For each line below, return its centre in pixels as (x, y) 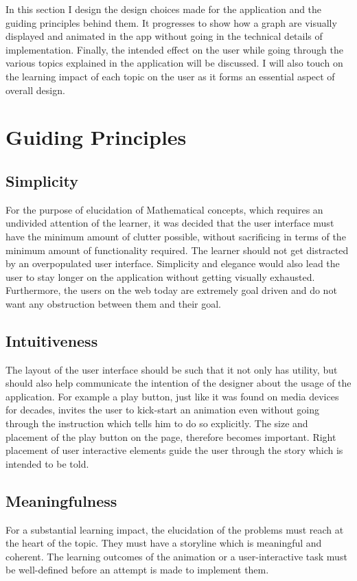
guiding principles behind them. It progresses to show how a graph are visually (171, 22)
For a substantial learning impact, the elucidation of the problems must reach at (175, 529)
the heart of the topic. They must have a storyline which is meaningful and (164, 543)
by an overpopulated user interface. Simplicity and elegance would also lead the (173, 263)
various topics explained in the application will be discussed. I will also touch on (174, 63)
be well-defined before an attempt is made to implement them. (137, 570)
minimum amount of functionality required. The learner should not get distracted (177, 250)
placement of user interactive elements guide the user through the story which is (174, 450)
